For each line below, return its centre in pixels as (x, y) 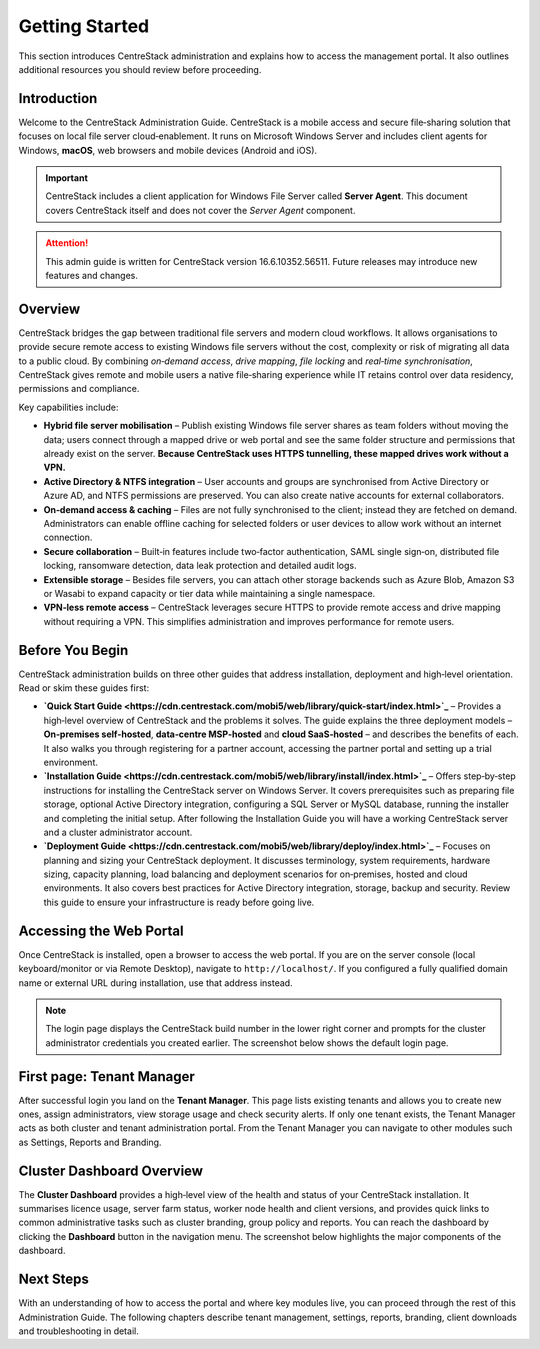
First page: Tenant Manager (106, 1076)
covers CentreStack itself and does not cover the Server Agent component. (200, 210)
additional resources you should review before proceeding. (140, 69)
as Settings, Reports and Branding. (90, 1142)
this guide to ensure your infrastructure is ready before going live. (179, 902)
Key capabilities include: (68, 407)
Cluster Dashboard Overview (111, 1170)
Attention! (67, 243)
